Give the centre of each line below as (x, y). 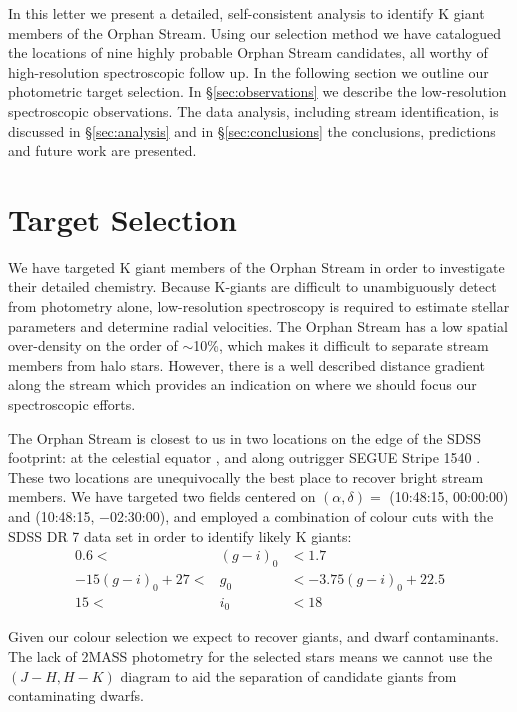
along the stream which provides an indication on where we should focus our (242, 384)
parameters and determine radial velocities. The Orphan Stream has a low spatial (258, 325)
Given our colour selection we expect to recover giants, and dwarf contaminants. (253, 636)
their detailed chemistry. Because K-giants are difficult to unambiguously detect (252, 286)
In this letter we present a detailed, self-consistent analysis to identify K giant (246, 13)
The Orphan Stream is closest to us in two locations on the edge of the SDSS (245, 437)
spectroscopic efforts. (72, 404)
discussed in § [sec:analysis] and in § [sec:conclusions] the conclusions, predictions (252, 130)
